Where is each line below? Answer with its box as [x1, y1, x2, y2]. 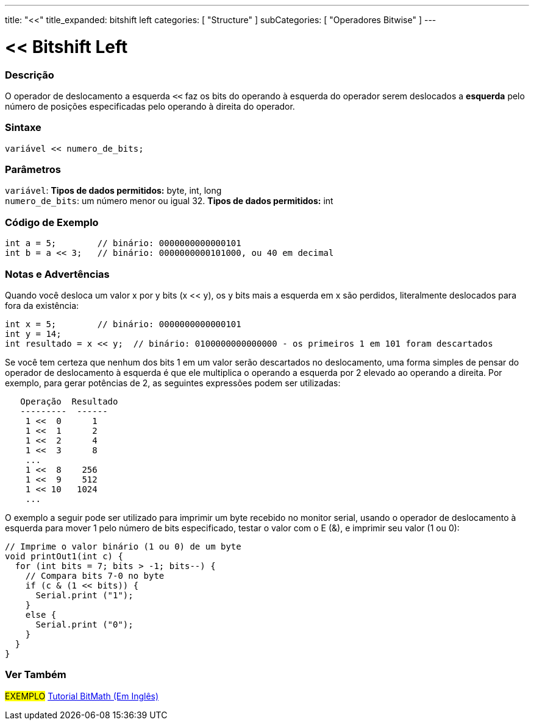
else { [25, 609, 57, 620]
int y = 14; [5, 328, 62, 339]
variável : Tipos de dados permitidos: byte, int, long [5, 185, 222, 196]
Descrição [5, 68, 54, 81]
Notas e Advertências [5, 267, 110, 280]
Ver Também [5, 668, 66, 681]
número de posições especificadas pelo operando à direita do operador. [5, 101, 295, 111]
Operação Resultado [20, 396, 118, 406]
